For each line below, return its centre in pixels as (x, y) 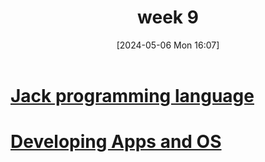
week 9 (168, 17)
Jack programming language (132, 95)
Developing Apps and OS (116, 142)
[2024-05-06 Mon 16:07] (168, 45)
